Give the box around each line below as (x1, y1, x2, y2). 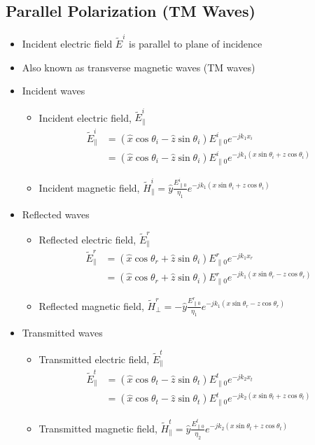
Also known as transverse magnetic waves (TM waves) (22, 59, 255, 74)
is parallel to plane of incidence (129, 36, 262, 50)
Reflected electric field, (38, 232, 136, 246)
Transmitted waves (22, 325, 103, 340)
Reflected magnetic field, (38, 298, 144, 313)
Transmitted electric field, (38, 351, 150, 366)
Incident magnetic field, (38, 180, 140, 195)
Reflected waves (22, 207, 90, 222)
